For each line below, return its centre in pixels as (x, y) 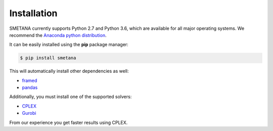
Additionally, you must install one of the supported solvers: (71, 97)
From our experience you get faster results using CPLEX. (69, 122)
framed (30, 80)
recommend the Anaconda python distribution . (58, 35)
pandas (30, 88)
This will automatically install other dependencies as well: (69, 71)
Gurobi (29, 113)
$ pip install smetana (48, 58)
